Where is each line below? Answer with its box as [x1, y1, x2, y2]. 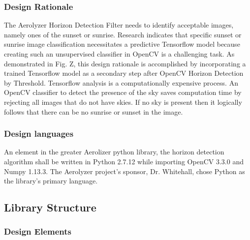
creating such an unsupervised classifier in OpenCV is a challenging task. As [4, 49, 235, 59]
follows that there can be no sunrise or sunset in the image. [4, 106, 183, 117]
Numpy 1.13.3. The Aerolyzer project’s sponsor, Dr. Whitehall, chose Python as [4, 166, 245, 176]
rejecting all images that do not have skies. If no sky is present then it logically [4, 96, 242, 107]
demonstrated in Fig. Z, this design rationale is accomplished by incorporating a [4, 58, 246, 68]
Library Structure [4, 200, 96, 215]
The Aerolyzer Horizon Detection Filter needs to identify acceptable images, [4, 20, 234, 30]
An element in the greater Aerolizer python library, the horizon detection [4, 147, 224, 157]
